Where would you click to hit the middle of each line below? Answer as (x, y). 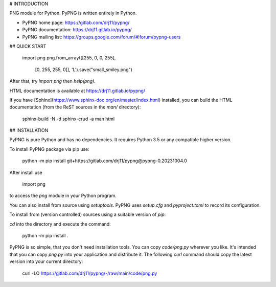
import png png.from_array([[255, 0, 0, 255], (69, 58)
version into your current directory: (46, 261)
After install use (26, 172)
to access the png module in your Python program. (63, 196)
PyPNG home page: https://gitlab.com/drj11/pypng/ (76, 23)
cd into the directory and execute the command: (60, 224)
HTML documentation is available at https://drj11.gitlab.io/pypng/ (77, 91)
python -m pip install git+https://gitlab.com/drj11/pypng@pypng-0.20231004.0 (105, 161)
